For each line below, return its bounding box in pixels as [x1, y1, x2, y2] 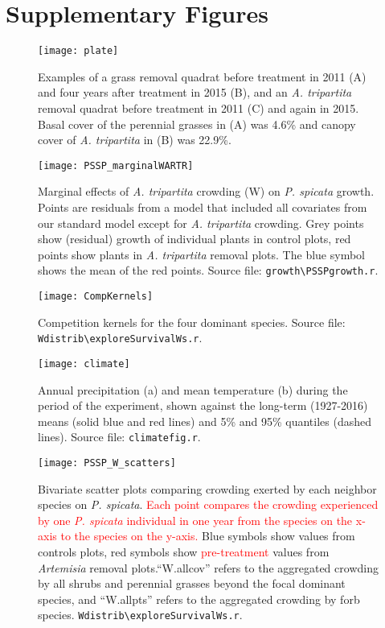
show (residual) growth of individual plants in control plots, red [38, 230, 351, 247]
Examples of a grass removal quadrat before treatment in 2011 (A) [38, 68, 367, 85]
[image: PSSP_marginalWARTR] [38, 159, 194, 171]
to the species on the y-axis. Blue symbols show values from [60, 527, 355, 544]
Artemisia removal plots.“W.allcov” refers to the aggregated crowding [38, 559, 379, 576]
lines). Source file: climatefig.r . [38, 428, 201, 445]
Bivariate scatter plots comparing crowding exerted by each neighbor [38, 480, 377, 497]
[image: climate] [38, 357, 130, 370]
